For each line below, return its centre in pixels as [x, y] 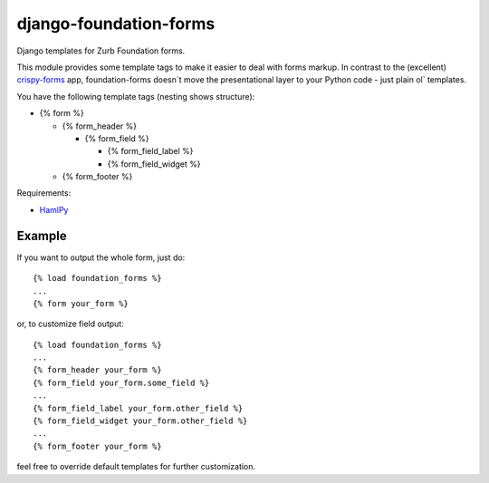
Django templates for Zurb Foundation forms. [101, 51]
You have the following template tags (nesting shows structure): [136, 96]
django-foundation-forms [116, 24]
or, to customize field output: [70, 324]
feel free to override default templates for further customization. [136, 467]
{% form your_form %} [81, 303]
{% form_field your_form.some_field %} [121, 382]
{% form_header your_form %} [97, 370]
